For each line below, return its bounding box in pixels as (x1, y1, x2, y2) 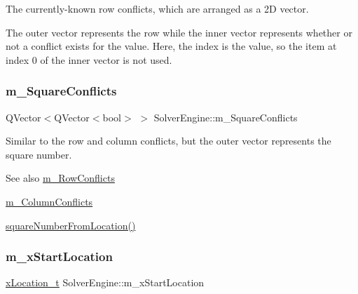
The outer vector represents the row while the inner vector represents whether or (6, 25, 352, 39)
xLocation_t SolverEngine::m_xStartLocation (6, 275, 205, 290)
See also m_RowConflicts (6, 171, 115, 185)
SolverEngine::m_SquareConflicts (153, 109, 298, 124)
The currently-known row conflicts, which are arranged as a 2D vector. (6, 1, 309, 15)
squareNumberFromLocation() (6, 218, 136, 232)
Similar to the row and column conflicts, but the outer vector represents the (6, 133, 331, 148)
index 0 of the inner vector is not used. (6, 52, 172, 67)
